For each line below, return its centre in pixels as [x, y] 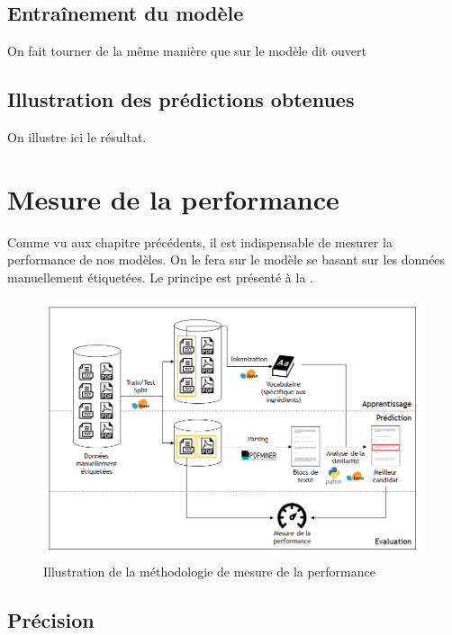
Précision [51, 619]
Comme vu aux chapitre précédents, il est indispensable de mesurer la [200, 241]
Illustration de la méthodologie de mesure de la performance [209, 571]
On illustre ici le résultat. [77, 137]
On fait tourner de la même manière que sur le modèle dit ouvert [187, 51]
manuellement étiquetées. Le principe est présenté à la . [160, 277]
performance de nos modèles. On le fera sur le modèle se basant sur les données [226, 259]
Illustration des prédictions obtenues [181, 99]
